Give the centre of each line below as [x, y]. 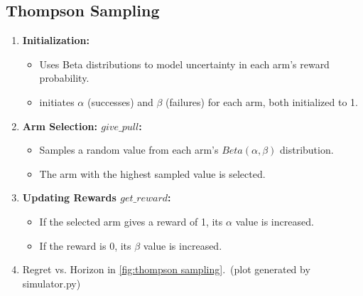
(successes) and [120, 101]
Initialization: [56, 40]
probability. [64, 78]
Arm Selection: [60, 126]
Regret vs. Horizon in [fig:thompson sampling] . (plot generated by [166, 269]
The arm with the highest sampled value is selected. [152, 173]
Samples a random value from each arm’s [129, 150]
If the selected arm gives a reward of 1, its [131, 221]
